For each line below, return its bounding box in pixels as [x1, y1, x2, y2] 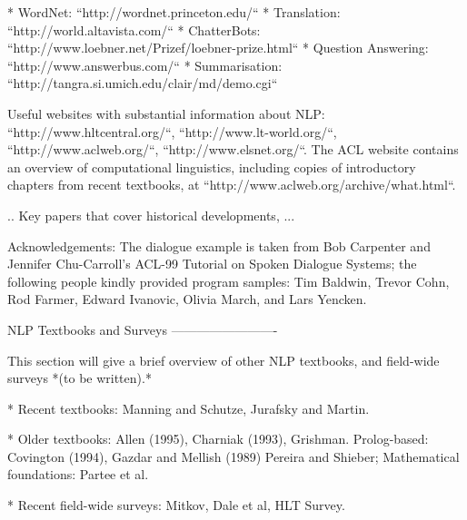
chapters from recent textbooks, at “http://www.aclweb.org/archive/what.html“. [7, 175, 456, 194]
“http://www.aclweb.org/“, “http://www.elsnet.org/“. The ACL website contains [7, 140, 459, 159]
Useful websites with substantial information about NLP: [7, 103, 325, 123]
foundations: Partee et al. [7, 465, 149, 484]
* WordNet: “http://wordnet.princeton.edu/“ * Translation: [7, 3, 341, 21]
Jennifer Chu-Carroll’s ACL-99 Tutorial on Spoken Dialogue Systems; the [7, 254, 417, 273]
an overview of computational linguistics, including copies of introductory [7, 157, 416, 176]
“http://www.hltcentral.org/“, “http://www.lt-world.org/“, [7, 122, 337, 141]
